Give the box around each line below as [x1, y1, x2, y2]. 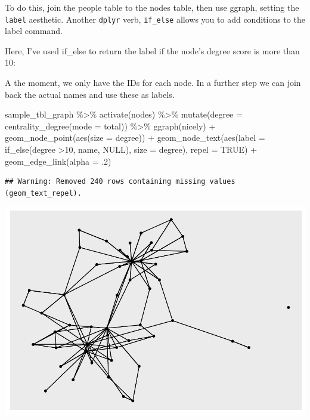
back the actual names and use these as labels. [5, 88, 175, 100]
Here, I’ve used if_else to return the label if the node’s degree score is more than [5, 44, 300, 57]
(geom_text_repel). [5, 189, 82, 197]
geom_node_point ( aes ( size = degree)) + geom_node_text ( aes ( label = [5, 131, 265, 144]
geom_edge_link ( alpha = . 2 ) [5, 155, 111, 167]
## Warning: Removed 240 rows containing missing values [5, 177, 235, 186]
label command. [5, 24, 63, 37]
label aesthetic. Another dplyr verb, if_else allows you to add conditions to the [5, 13, 305, 25]
